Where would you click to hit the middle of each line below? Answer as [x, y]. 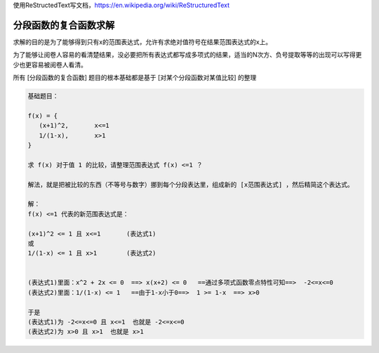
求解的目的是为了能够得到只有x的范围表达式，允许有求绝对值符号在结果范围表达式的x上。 [142, 41]
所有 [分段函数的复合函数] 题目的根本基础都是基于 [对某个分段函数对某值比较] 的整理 [135, 78]
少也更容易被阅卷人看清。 [50, 65]
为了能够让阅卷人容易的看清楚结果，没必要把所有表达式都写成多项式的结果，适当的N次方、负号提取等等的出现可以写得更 [187, 55]
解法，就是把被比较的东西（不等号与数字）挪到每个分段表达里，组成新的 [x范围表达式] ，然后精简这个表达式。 [191, 185]
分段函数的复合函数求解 [64, 25]
